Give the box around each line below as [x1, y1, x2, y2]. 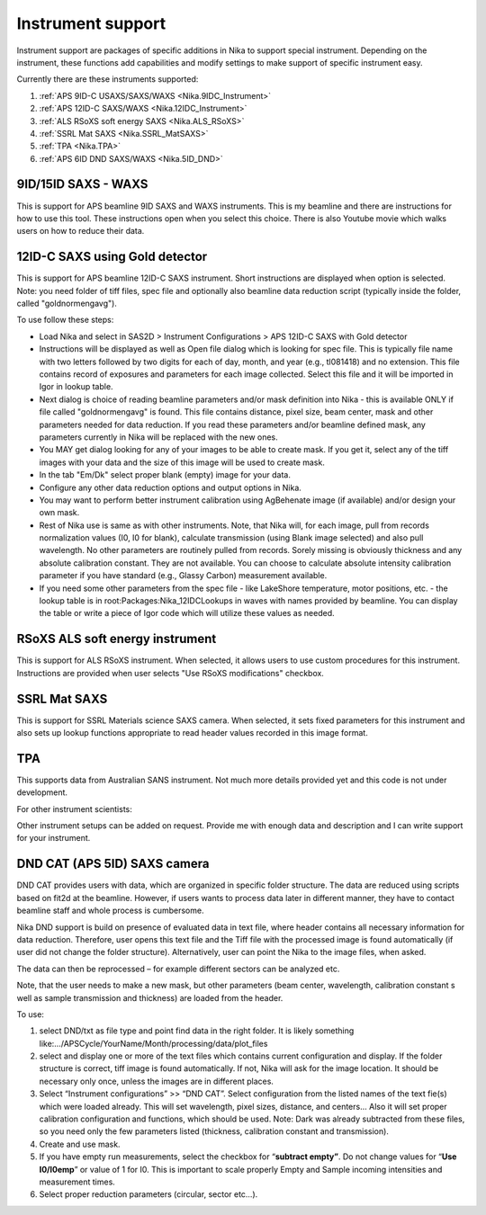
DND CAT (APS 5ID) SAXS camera [16, 856, 210, 871]
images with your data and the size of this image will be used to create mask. [39, 457, 326, 468]
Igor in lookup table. [39, 381, 113, 392]
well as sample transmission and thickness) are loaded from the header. [16, 992, 283, 1003]
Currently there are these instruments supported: [16, 74, 199, 85]
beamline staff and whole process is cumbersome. [16, 905, 204, 916]
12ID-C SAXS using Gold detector [16, 249, 208, 264]
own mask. [39, 507, 80, 518]
